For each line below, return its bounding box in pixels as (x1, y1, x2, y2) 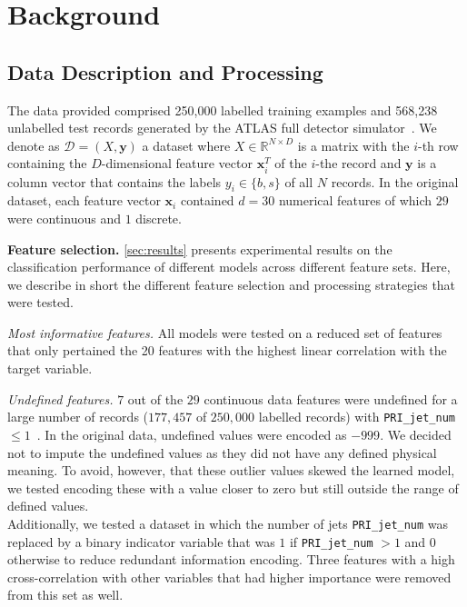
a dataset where (142, 135, 231, 154)
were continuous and (7, 208, 121, 227)
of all (284, 172, 313, 191)
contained (180, 191, 234, 210)
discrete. (135, 208, 182, 227)
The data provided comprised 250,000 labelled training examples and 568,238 (7, 100, 438, 119)
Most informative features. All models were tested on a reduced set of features (7, 323, 442, 342)
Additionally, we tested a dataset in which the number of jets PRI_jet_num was (7, 513, 449, 532)
